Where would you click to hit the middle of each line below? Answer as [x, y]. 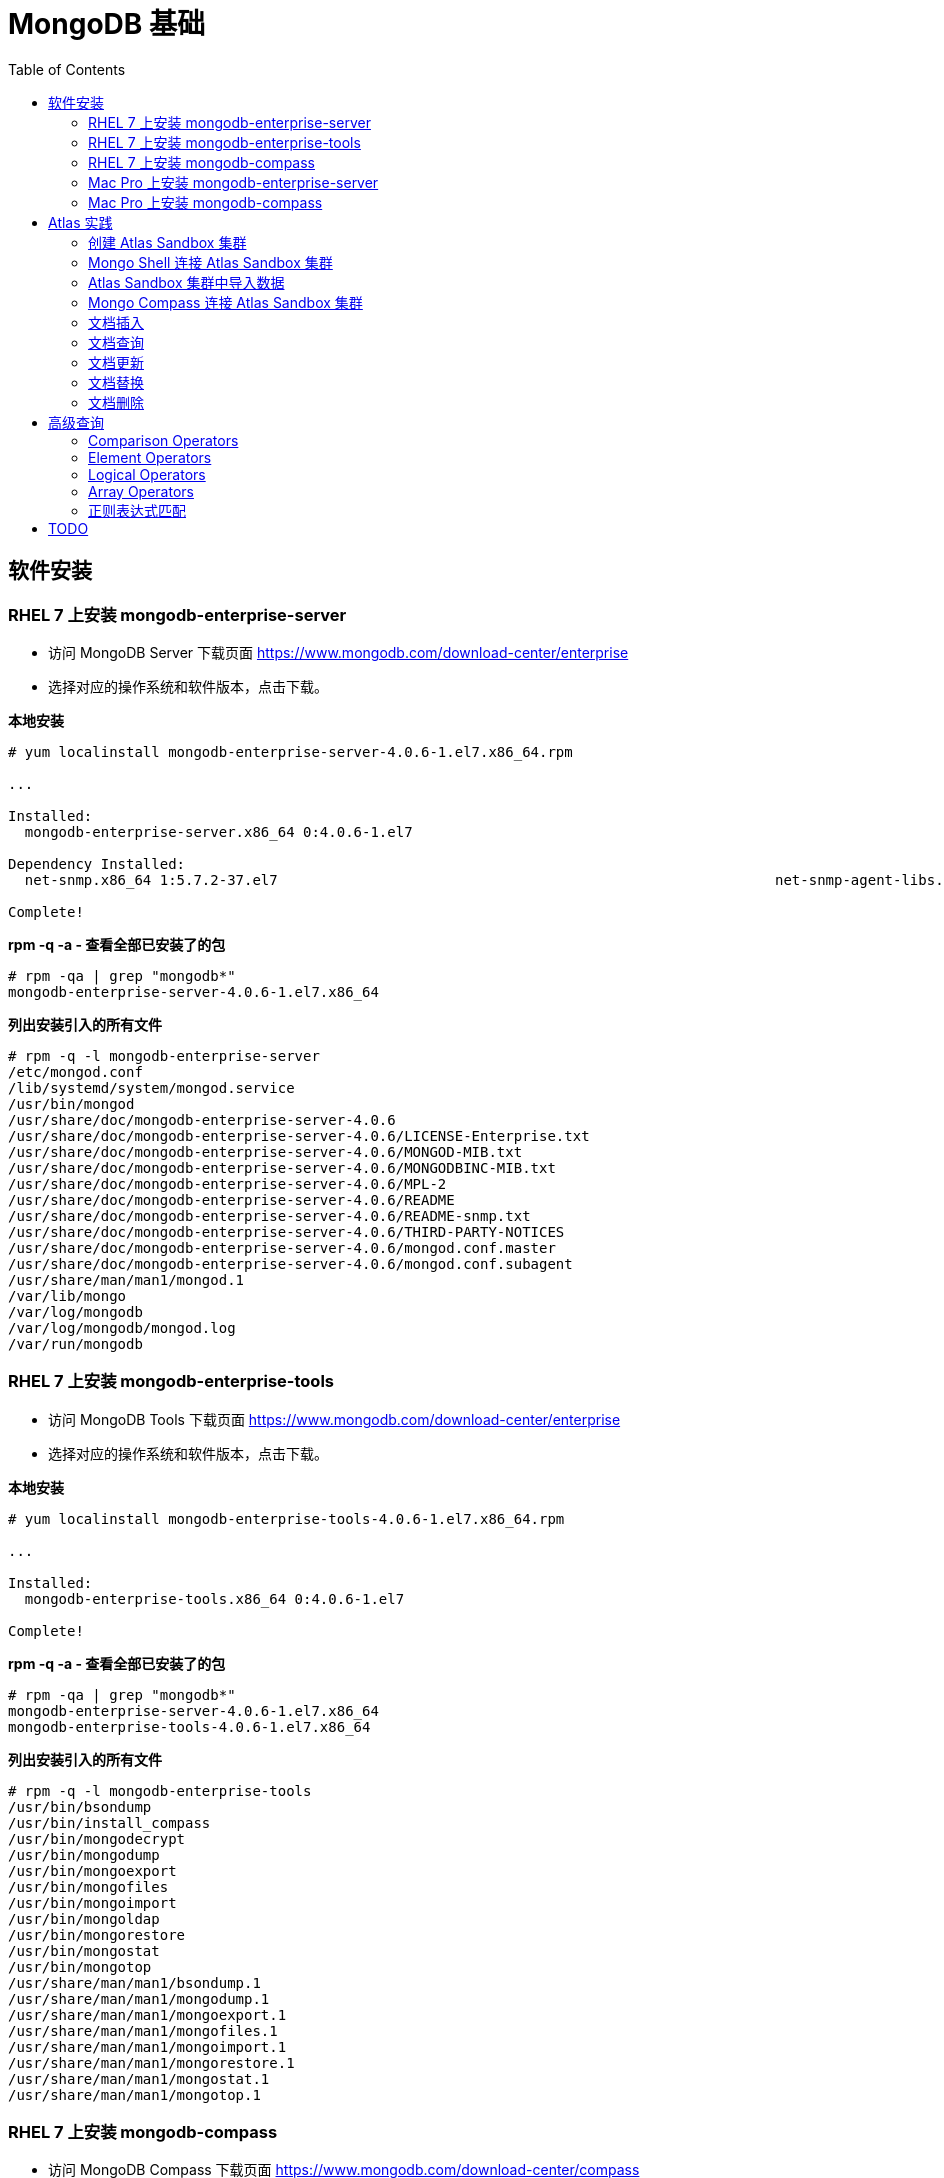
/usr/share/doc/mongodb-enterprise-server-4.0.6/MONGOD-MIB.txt [265, 1151]
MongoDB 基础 [106, 24]
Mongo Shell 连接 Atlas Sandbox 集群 [210, 262]
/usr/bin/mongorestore [97, 1934]
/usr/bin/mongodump [84, 1854]
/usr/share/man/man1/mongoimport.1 [147, 2046]
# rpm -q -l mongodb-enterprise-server [164, 1055]
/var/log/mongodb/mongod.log [122, 1327]
